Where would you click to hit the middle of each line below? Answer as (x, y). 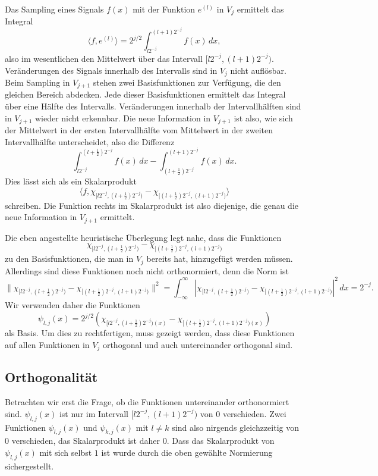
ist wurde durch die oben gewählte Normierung (187, 452)
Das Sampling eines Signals (54, 9)
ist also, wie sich (263, 118)
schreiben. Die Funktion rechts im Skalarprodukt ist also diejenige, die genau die (152, 205)
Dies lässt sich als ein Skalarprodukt (71, 181)
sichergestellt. (29, 466)
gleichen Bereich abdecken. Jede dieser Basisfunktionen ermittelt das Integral (145, 94)
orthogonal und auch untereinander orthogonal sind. (198, 344)
